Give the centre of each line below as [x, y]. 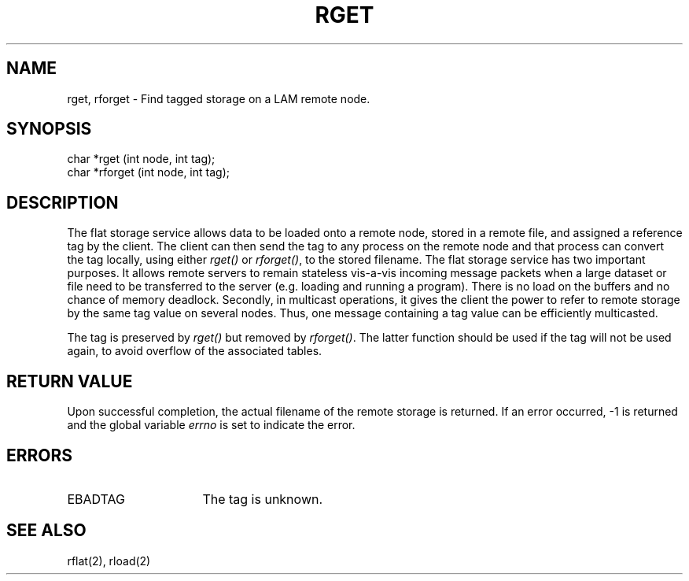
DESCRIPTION [63, 202]
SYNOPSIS [49, 129]
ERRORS [40, 455]
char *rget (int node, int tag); [141, 159]
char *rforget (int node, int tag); [148, 172]
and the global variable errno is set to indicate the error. [211, 425]
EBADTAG [96, 499]
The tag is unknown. [263, 499]
